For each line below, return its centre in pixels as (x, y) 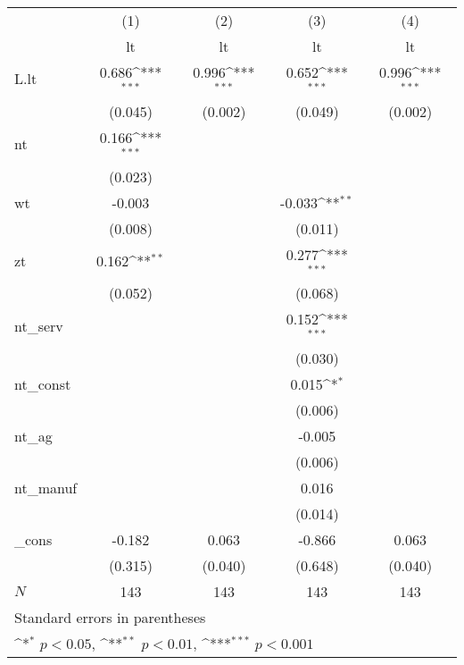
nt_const (43, 384)
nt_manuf (46, 488)
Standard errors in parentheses (110, 618)
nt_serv (39, 325)
